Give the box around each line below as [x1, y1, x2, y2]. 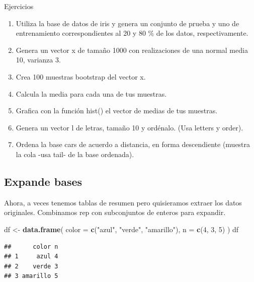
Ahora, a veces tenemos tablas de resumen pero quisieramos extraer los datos [4, 197, 242, 207]
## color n [4, 243, 58, 250]
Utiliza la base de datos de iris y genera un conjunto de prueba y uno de [16, 18, 239, 28]
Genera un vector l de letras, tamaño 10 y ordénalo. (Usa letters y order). [16, 122, 243, 132]
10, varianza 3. [16, 54, 61, 65]
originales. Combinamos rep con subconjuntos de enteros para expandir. [4, 207, 226, 218]
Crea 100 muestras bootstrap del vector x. [16, 71, 146, 82]
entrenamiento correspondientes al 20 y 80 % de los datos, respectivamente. [16, 28, 248, 38]
